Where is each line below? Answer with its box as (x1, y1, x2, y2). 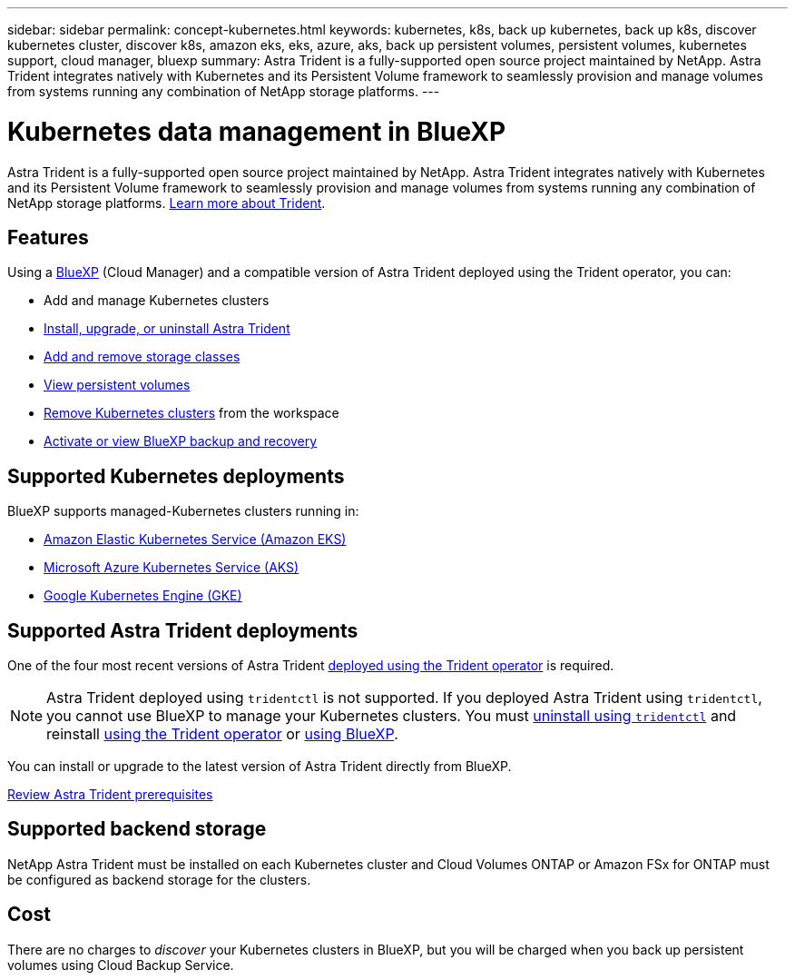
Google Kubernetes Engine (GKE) (44, 588, 242, 604)
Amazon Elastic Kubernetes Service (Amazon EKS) (44, 531, 347, 548)
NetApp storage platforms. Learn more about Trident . (7, 194, 326, 211)
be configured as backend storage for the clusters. (7, 871, 311, 887)
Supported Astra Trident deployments (7, 619, 358, 642)
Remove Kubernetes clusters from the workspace (44, 405, 339, 421)
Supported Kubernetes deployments (7, 464, 345, 488)
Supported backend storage (7, 817, 267, 841)
